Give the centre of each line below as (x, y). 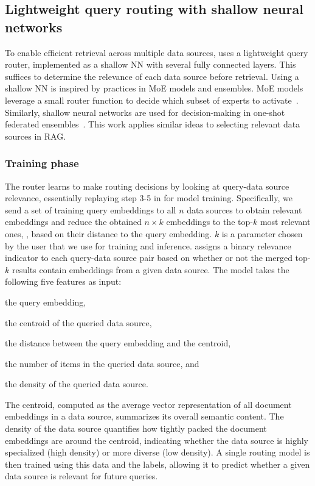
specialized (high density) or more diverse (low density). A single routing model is (157, 452)
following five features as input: (63, 281)
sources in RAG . (36, 136)
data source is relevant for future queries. (81, 476)
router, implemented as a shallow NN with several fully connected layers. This (151, 64)
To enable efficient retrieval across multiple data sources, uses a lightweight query (157, 52)
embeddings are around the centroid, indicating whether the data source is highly (157, 440)
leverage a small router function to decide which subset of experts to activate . (152, 100)
